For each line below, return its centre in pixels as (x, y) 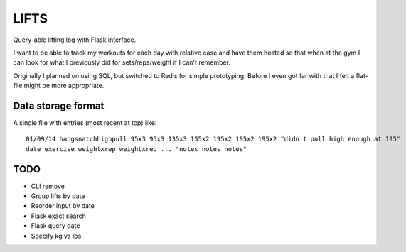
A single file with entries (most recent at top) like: (85, 123)
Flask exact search (59, 216)
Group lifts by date (58, 196)
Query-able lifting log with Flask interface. (75, 40)
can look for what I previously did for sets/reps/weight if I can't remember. (122, 62)
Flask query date (55, 226)
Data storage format (59, 105)
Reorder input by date (63, 206)
